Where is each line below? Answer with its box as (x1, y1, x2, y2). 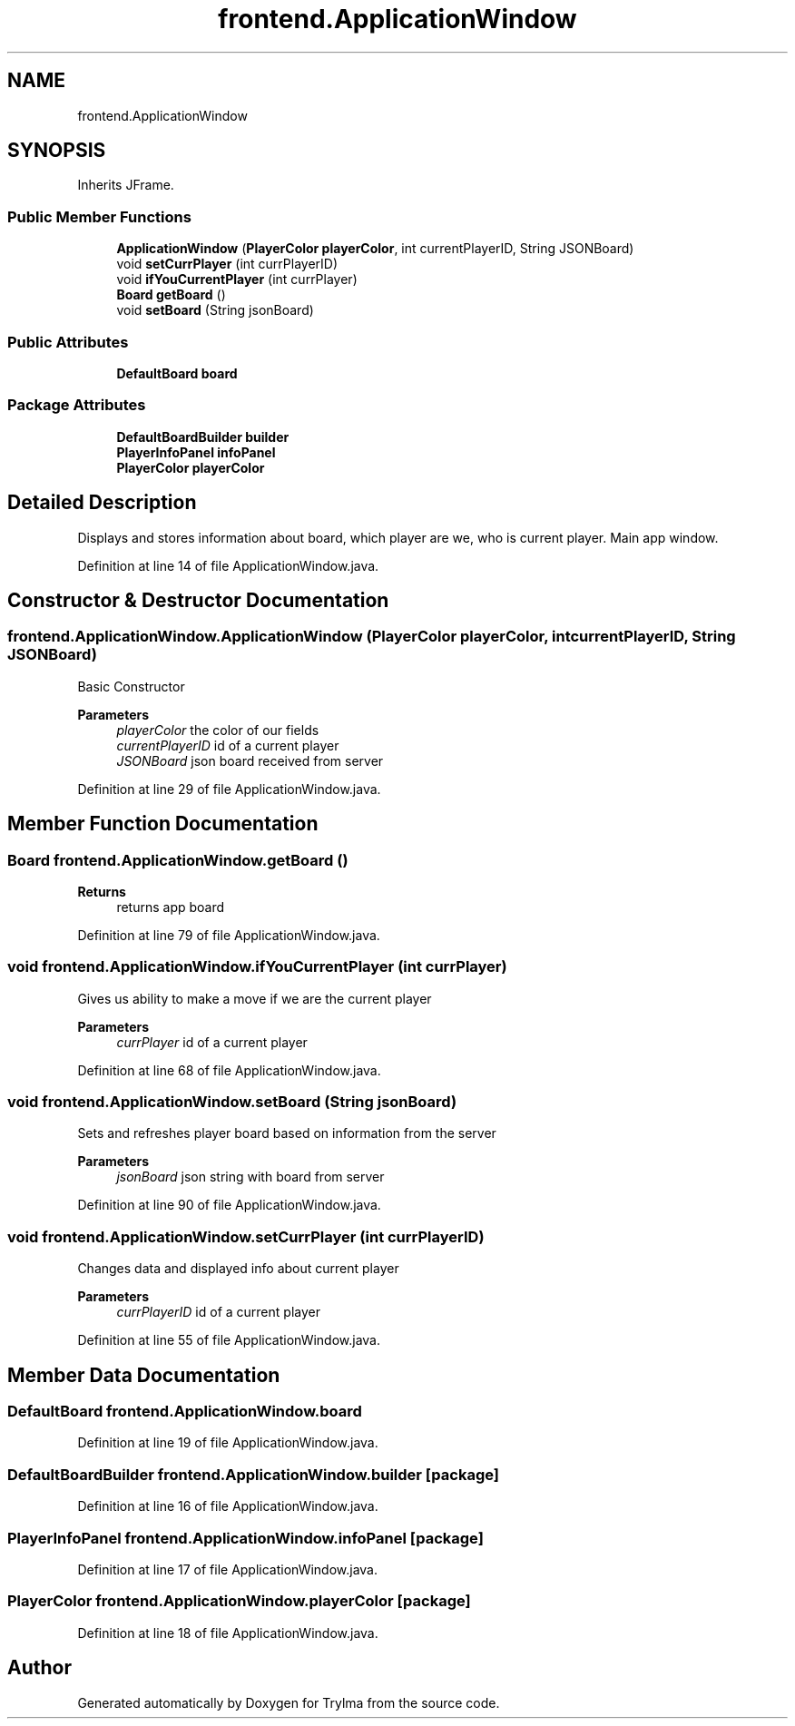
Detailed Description (7, 491, 197, 515)
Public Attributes (7, 332, 129, 351)
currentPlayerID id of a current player (116, 737, 339, 753)
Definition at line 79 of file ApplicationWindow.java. (77, 927, 380, 943)
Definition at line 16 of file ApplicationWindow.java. (77, 1498, 378, 1515)
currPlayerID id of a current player (116, 1304, 320, 1320)
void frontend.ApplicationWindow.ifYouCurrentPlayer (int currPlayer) (7, 957, 507, 976)
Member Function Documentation (7, 812, 319, 836)
